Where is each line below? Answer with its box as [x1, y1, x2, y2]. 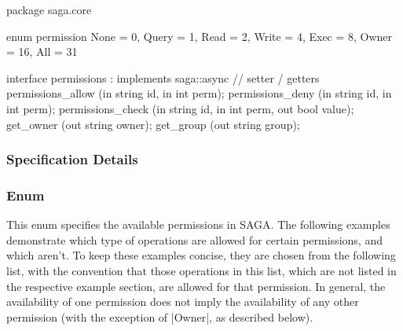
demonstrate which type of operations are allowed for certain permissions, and [6, 231, 383, 248]
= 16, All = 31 [6, 43, 78, 60]
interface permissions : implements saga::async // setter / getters [6, 69, 320, 86]
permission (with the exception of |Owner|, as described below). [6, 308, 313, 325]
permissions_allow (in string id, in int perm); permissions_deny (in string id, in [6, 85, 392, 101]
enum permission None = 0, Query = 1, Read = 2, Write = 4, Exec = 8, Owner [6, 28, 393, 44]
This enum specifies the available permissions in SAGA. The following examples [6, 216, 390, 233]
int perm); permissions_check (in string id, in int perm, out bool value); [6, 100, 354, 116]
